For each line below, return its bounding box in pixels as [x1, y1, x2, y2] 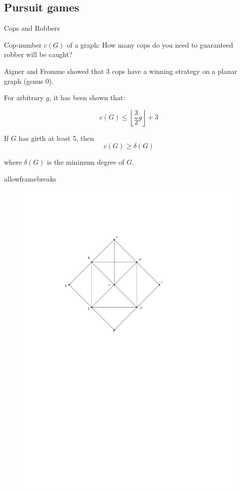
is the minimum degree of [47, 157, 124, 167]
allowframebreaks [4, 173, 57, 184]
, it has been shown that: [49, 92, 125, 103]
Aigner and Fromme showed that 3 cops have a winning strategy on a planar [4, 65, 237, 76]
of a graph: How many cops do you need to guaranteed [66, 39, 234, 50]
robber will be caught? [4, 49, 72, 60]
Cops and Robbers [4, 23, 60, 33]
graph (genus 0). [4, 75, 54, 86]
